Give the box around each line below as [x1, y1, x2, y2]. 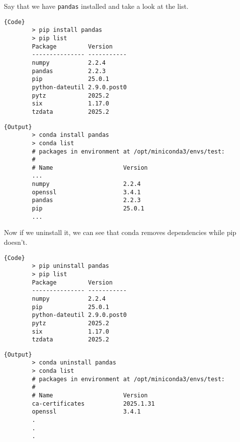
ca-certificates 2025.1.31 [32, 400, 155, 407]
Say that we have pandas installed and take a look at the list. [4, 1, 189, 11]
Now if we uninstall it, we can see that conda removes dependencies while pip [4, 227, 237, 237]
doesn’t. [4, 237, 27, 247]
